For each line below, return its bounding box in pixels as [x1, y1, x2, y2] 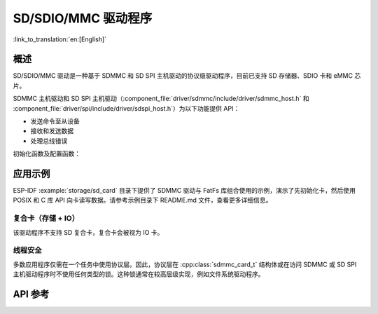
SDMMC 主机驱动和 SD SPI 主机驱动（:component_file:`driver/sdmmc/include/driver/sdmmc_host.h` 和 [13, 95, 309, 103]
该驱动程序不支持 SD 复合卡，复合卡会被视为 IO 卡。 [13, 228, 164, 236]
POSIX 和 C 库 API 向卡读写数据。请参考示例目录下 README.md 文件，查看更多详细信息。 [13, 196, 272, 205]
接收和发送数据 [30, 127, 73, 135]
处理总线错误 [30, 137, 68, 145]
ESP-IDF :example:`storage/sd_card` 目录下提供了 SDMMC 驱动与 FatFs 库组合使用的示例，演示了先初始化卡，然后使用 [13, 186, 356, 195]
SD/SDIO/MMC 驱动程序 [13, 11, 153, 26]
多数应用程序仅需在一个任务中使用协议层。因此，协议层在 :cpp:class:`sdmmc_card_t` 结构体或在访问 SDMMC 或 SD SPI [13, 260, 357, 268]
